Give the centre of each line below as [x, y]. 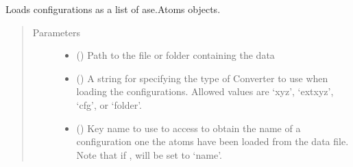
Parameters [56, 32]
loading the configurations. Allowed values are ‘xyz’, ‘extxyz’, [205, 91]
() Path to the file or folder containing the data [175, 55]
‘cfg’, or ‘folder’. [109, 104]
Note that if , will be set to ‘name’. [149, 154]
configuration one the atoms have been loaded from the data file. [212, 141]
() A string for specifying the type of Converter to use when [202, 78]
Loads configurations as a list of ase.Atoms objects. [113, 9]
